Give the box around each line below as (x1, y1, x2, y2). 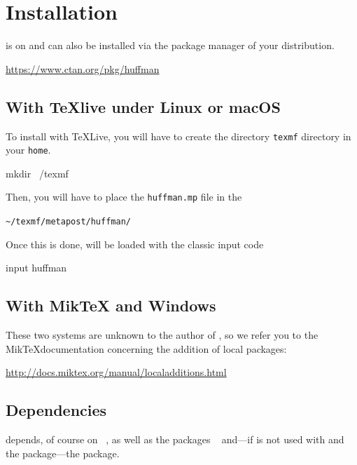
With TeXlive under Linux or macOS (6, 95, 281, 117)
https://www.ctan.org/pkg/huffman (6, 61, 160, 76)
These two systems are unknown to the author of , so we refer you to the (6, 328, 318, 342)
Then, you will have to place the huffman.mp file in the (6, 189, 242, 204)
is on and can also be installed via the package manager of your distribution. (6, 38, 335, 53)
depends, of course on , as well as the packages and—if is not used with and (6, 432, 344, 447)
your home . (6, 142, 51, 157)
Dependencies (6, 399, 107, 421)
